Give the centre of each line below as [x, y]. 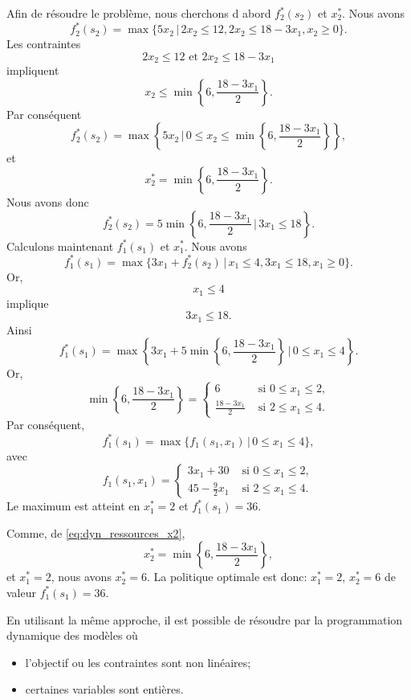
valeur [21, 592]
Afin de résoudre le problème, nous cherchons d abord [139, 13]
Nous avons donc [48, 201]
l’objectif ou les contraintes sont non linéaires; [138, 662]
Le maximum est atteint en [73, 506]
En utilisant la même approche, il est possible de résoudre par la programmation [205, 619]
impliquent [33, 70]
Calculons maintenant [60, 246]
